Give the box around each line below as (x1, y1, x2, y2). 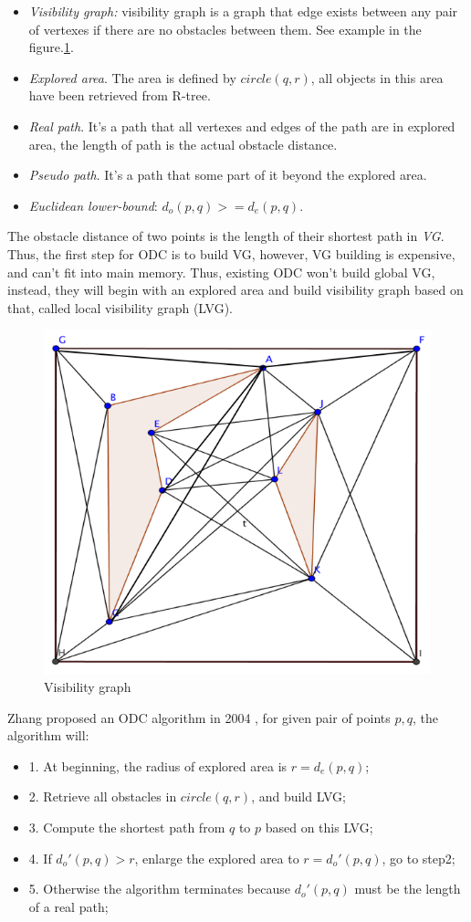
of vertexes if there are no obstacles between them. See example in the (28, 19, 422, 38)
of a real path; (28, 896, 109, 916)
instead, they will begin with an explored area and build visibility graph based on (7, 280, 464, 299)
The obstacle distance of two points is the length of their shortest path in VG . (7, 226, 445, 246)
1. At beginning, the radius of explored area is (28, 756, 288, 775)
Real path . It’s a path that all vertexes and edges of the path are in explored (28, 116, 455, 135)
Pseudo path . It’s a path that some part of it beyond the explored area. (28, 165, 427, 184)
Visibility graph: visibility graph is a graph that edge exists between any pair (28, 2, 458, 20)
